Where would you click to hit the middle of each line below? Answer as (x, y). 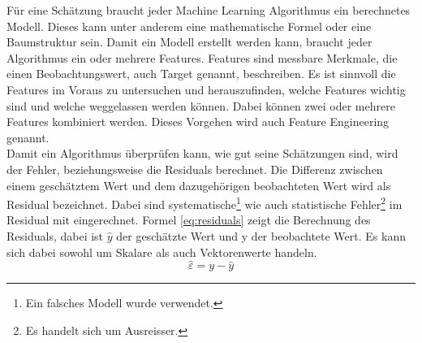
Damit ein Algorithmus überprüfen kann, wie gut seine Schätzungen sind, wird (202, 153)
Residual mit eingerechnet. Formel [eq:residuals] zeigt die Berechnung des (189, 220)
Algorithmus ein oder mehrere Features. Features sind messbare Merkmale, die (202, 57)
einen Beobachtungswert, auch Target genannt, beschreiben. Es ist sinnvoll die (201, 74)
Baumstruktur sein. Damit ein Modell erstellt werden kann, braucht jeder (189, 42)
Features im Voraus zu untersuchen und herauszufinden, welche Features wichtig (206, 89)
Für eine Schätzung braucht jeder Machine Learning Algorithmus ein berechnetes (209, 10)
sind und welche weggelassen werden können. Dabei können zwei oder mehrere (201, 105)
